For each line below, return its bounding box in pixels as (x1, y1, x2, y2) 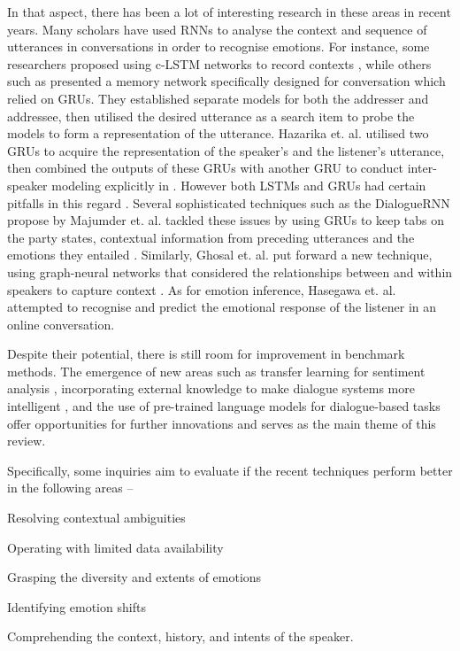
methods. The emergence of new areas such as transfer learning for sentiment (7, 361, 425, 380)
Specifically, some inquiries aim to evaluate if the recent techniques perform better (7, 461, 453, 479)
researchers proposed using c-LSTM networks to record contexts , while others (7, 54, 432, 73)
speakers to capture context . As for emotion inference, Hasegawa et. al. (7, 280, 396, 298)
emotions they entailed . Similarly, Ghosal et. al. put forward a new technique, (7, 245, 433, 264)
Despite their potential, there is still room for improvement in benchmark (7, 345, 405, 363)
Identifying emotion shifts (7, 597, 146, 616)
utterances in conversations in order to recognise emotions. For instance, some (7, 37, 430, 56)
